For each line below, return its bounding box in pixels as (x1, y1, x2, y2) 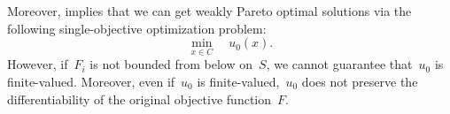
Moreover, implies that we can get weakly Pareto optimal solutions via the (7, 2, 412, 19)
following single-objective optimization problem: (7, 19, 267, 37)
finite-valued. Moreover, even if (7, 72, 175, 90)
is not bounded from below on (89, 55, 253, 73)
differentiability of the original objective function (7, 89, 272, 108)
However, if (7, 55, 68, 73)
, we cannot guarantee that (266, 55, 413, 73)
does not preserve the (301, 72, 418, 90)
